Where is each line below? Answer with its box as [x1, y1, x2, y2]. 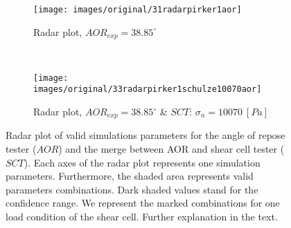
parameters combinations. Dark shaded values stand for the [6, 182, 258, 196]
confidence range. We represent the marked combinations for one [6, 196, 280, 210]
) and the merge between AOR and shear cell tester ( [58, 142, 285, 156]
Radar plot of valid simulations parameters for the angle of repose [6, 128, 285, 142]
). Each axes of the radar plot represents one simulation [24, 155, 261, 169]
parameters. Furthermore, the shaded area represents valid [6, 169, 254, 183]
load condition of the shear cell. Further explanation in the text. [6, 209, 278, 224]
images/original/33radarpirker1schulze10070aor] [33, 84, 262, 95]
